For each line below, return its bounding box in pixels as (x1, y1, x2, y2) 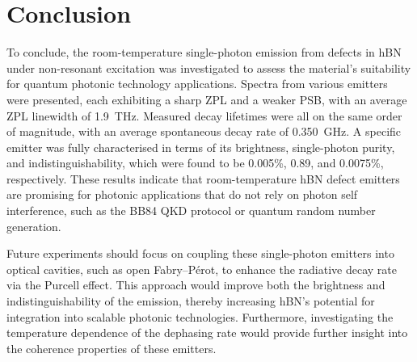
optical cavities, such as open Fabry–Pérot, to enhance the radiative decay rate (6, 260, 397, 277)
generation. (6, 217, 61, 234)
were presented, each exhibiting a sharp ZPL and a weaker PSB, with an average (6, 90, 407, 107)
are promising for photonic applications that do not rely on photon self (6, 186, 358, 203)
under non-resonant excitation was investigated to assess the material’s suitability (6, 59, 411, 76)
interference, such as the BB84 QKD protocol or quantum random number (6, 202, 376, 219)
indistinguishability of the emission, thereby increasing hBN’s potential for (6, 293, 375, 309)
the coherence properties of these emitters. (6, 339, 217, 356)
